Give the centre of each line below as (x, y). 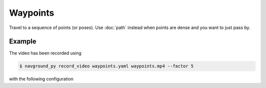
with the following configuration (41, 79)
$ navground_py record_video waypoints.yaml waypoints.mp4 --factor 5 (107, 66)
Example (23, 42)
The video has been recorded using (45, 53)
